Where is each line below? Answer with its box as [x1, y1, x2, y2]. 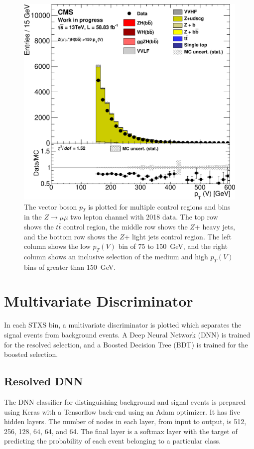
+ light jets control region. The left [124, 231, 232, 241]
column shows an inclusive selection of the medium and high [24, 251, 208, 261]
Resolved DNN [4, 373, 83, 389]
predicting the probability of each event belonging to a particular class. [4, 436, 221, 446]
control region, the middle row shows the [63, 221, 188, 231]
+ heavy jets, [194, 221, 235, 231]
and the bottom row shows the [24, 231, 118, 241]
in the [24, 212, 42, 222]
